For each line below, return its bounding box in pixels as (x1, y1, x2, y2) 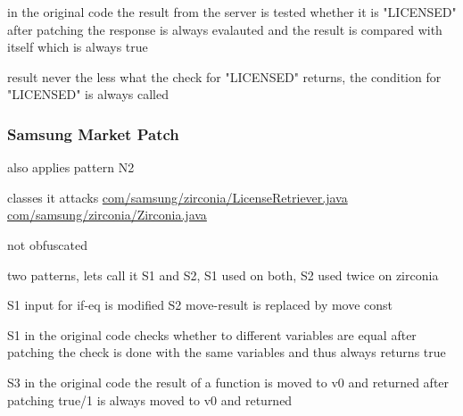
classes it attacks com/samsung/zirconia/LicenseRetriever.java (7, 187, 348, 206)
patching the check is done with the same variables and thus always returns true (7, 343, 446, 362)
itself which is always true (7, 37, 148, 56)
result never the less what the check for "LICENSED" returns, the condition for (7, 67, 442, 86)
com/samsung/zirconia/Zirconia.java (7, 205, 207, 224)
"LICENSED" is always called (7, 85, 169, 104)
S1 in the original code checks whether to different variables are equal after (7, 325, 417, 344)
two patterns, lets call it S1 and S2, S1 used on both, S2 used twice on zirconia (7, 265, 439, 284)
